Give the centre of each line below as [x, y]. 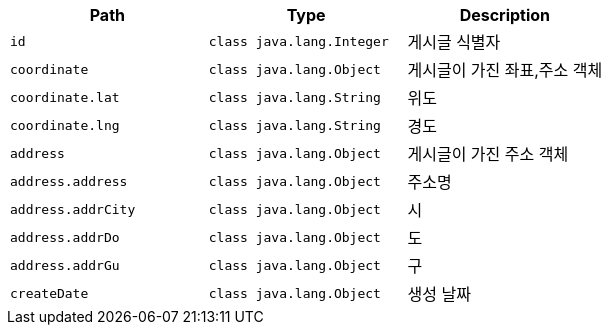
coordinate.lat [65, 97]
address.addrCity [73, 209]
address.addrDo [65, 237]
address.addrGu [65, 265]
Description [505, 15]
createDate [49, 293]
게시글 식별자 [454, 42]
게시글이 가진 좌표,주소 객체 [505, 70]
